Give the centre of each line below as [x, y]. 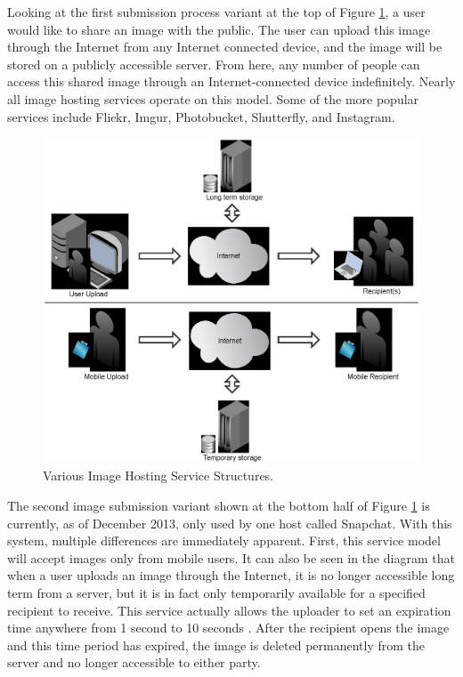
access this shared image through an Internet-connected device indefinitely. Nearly [231, 81]
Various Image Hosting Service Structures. [158, 476]
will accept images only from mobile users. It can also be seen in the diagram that [231, 557]
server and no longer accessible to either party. [134, 662]
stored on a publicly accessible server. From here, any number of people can [214, 64]
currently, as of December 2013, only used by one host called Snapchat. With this [230, 523]
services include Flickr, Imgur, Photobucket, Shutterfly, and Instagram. [201, 116]
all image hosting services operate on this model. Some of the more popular [213, 98]
